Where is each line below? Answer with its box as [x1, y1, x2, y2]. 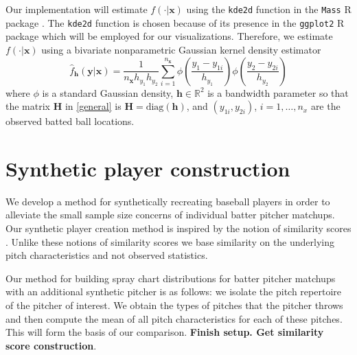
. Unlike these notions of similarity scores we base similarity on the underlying [5, 234, 335, 249]
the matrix [5, 99, 50, 113]
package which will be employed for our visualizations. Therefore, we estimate [5, 29, 333, 43]
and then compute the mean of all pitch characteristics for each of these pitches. [5, 311, 343, 325]
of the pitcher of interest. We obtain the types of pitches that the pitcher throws [5, 297, 343, 312]
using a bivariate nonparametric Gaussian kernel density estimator [41, 42, 321, 56]
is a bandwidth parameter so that [207, 85, 349, 100]
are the [310, 99, 341, 113]
